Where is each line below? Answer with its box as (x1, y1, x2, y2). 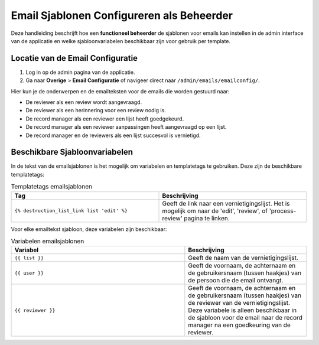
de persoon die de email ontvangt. (188, 276, 284, 285)
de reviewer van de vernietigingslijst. (188, 299, 291, 307)
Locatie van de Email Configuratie (11, 53, 138, 63)
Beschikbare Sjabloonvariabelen (11, 147, 133, 157)
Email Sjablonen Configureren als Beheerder (11, 9, 233, 22)
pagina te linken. (184, 214, 230, 222)
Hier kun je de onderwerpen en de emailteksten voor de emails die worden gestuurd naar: (11, 87, 230, 95)
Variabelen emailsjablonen (11, 237, 84, 245)
